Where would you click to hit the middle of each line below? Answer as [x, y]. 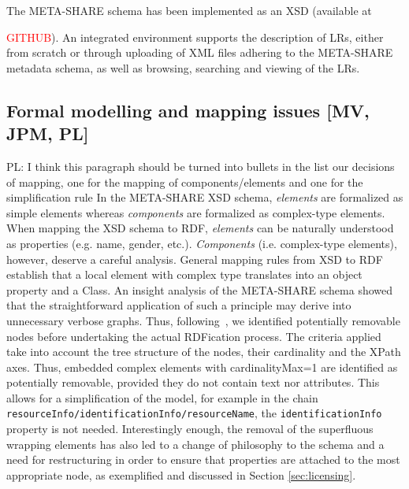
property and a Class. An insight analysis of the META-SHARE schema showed [200, 289]
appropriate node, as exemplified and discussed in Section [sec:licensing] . [181, 474]
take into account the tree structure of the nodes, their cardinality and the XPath [204, 352]
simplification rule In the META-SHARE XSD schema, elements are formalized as [205, 197]
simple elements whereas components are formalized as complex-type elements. [196, 212]
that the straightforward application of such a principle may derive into [179, 305]
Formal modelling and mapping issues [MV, [188, 110]
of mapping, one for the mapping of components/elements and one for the [185, 182]
